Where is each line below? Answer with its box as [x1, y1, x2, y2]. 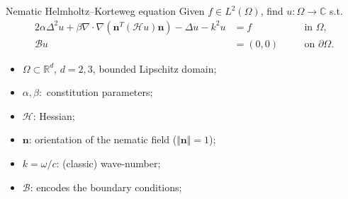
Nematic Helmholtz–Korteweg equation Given [6, 4, 205, 18]
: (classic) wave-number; [56, 156, 161, 171]
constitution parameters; [46, 85, 153, 99]
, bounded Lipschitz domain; [92, 61, 217, 76]
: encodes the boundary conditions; [30, 179, 182, 194]
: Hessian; [33, 108, 75, 123]
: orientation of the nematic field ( [28, 132, 177, 147]
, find [260, 4, 284, 18]
